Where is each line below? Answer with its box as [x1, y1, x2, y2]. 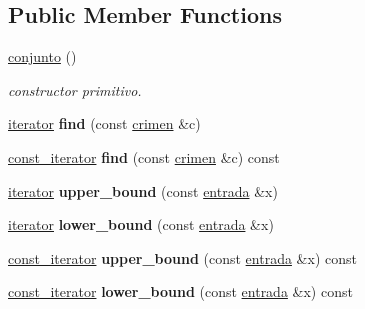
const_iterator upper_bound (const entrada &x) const [8, 247, 357, 268]
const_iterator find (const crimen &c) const [8, 146, 280, 167]
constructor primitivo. [8, 79, 142, 100]
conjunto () [8, 46, 77, 67]
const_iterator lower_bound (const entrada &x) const [8, 281, 353, 302]
